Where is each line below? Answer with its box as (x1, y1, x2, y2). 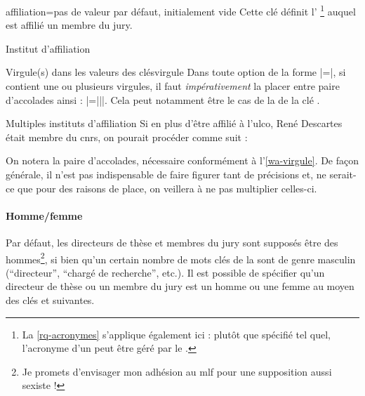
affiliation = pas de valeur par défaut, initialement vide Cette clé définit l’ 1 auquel (6, 2, 356, 18)
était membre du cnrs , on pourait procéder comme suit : (6, 129, 248, 144)
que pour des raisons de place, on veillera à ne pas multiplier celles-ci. (18, 180, 317, 195)
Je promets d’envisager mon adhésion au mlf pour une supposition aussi (22, 364, 332, 378)
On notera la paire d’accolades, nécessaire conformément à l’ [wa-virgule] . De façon (6, 153, 359, 168)
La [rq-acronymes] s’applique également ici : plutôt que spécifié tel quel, (22, 326, 331, 341)
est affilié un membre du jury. (6, 18, 133, 32)
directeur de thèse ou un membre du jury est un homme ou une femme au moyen (6, 279, 354, 293)
